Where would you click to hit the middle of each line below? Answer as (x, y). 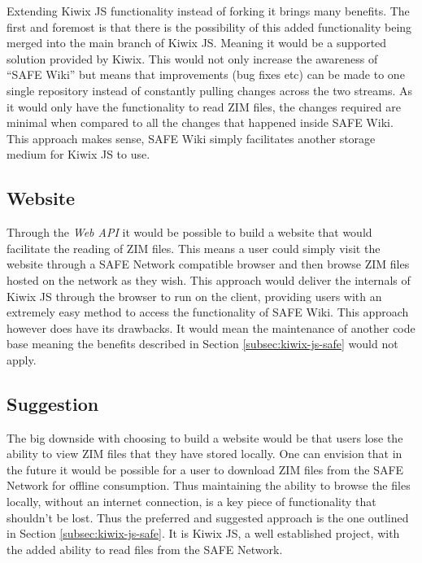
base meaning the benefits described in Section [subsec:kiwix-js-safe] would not (202, 344)
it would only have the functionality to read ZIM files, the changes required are (204, 106)
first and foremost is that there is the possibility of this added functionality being (209, 26)
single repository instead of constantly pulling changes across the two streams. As (210, 90)
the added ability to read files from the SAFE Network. (145, 549)
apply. (22, 359)
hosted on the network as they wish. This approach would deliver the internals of (209, 279)
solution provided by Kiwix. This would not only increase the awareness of (192, 58)
